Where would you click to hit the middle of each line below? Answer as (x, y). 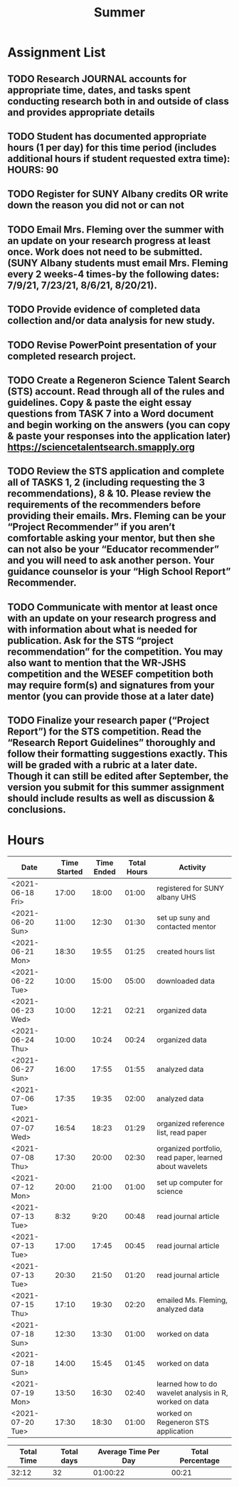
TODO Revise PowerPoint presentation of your (112, 345)
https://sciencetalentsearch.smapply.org (101, 447)
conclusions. (37, 810)
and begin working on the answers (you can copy (119, 425)
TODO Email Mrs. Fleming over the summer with (116, 229)
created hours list (186, 951)
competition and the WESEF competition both (110, 674)
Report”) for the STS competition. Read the (105, 732)
